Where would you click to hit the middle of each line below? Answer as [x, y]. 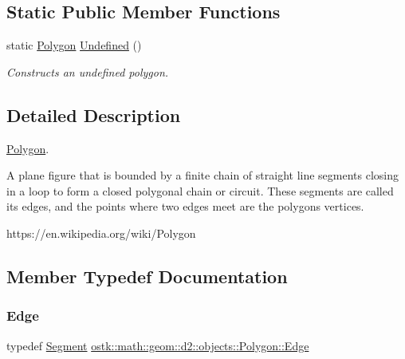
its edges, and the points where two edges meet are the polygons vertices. [185, 206]
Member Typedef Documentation [147, 276]
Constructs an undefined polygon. [88, 71]
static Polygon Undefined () [74, 45]
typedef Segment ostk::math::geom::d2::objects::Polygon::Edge [158, 345]
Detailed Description [94, 114]
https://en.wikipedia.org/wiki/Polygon [101, 233]
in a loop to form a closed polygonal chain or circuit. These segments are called [200, 190]
